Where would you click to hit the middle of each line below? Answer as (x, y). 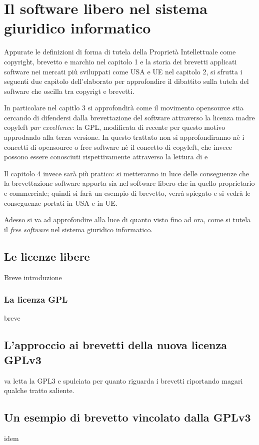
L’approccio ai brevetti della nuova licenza (115, 345)
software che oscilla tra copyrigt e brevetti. (69, 91)
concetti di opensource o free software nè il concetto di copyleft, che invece (118, 147)
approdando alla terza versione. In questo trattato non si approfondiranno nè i (124, 137)
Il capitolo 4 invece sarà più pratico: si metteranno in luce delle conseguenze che (126, 173)
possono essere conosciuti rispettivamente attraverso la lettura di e (106, 157)
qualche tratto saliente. (39, 390)
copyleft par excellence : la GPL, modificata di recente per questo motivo (115, 127)
